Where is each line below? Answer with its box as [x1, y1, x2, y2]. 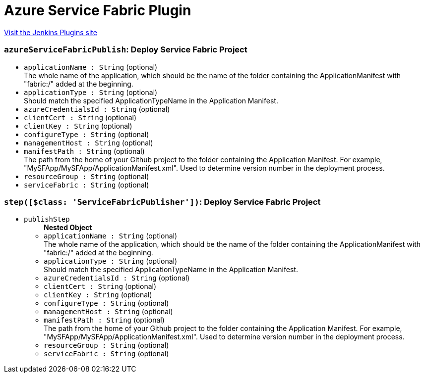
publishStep [24, 215, 70, 224]
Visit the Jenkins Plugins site [4, 28, 97, 37]
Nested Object [44, 223, 92, 232]
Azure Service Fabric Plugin [4, 2, 191, 19]
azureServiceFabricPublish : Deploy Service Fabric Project [4, 45, 247, 55]
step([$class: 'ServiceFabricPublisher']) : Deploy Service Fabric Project [4, 196, 321, 207]
